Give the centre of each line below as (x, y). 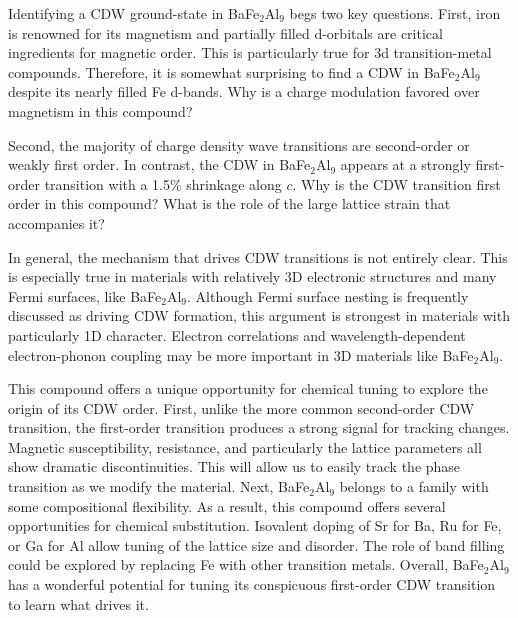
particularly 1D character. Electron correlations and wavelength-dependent (237, 334)
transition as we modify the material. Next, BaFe (159, 486)
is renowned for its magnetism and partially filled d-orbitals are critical (225, 32)
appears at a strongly (405, 164)
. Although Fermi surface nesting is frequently (328, 295)
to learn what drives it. (78, 603)
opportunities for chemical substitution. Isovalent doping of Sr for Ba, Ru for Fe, (255, 525)
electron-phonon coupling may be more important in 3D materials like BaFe (241, 354)
